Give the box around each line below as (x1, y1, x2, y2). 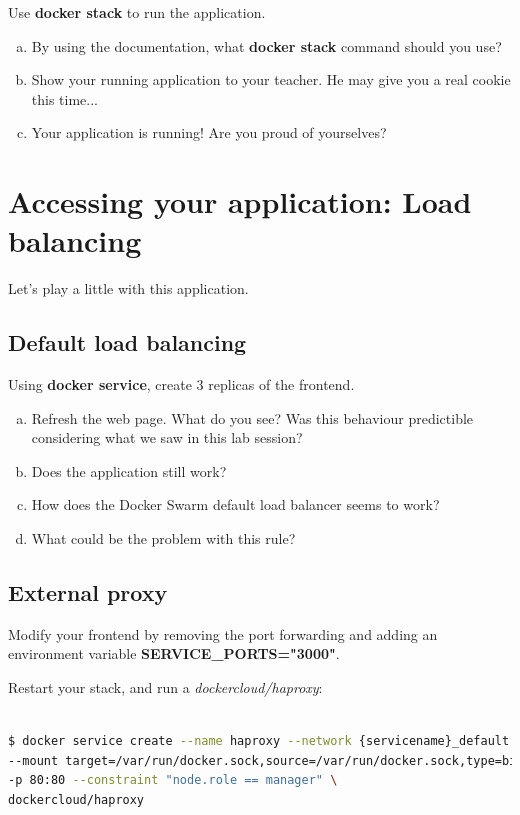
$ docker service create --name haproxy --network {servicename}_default (8, 734, 510, 749)
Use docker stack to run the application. (8, 2, 266, 22)
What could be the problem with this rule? (31, 528, 296, 549)
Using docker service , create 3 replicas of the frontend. (8, 374, 355, 395)
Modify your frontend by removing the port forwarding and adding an (8, 623, 438, 644)
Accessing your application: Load (8, 181, 472, 222)
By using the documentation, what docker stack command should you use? (31, 35, 502, 56)
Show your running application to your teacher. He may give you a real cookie (31, 69, 511, 90)
